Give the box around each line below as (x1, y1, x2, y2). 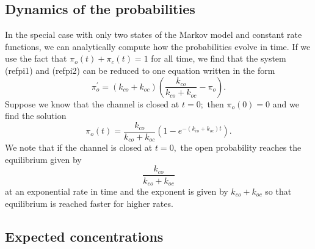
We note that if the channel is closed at (5, 141, 153, 154)
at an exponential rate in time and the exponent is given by (5, 184, 228, 197)
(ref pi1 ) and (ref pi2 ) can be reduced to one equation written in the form (5, 63, 275, 76)
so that (265, 184, 292, 197)
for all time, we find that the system (151, 52, 286, 65)
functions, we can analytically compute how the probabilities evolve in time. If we (5, 40, 311, 52)
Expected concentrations (5, 226, 164, 245)
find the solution (5, 109, 67, 122)
